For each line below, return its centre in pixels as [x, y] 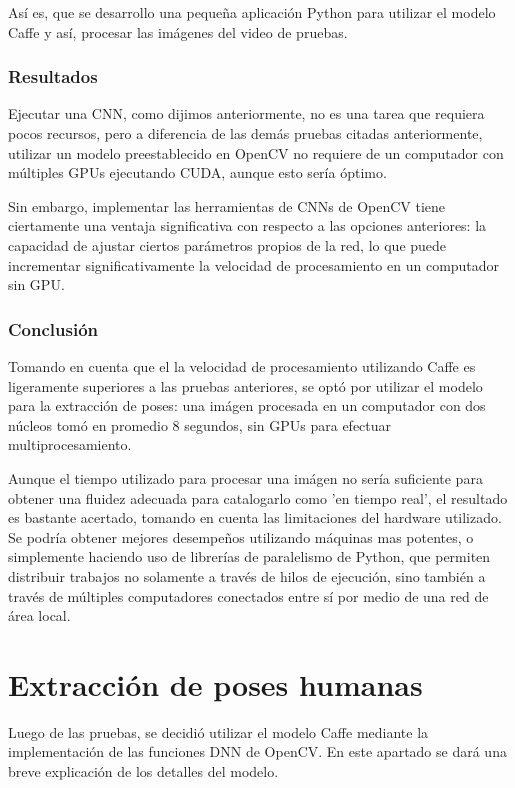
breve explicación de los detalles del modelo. [143, 771]
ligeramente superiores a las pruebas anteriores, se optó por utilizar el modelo [245, 385]
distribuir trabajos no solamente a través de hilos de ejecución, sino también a [247, 575]
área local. [39, 615]
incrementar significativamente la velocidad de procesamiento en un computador [254, 264]
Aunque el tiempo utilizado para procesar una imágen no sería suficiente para [245, 477]
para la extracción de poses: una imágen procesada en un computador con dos [247, 405]
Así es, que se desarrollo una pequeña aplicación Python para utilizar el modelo [252, 12]
